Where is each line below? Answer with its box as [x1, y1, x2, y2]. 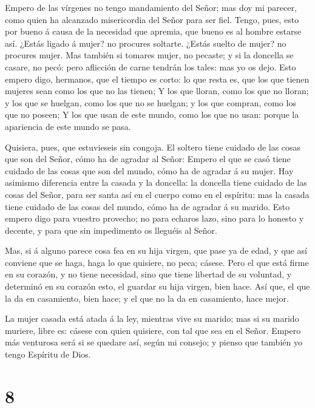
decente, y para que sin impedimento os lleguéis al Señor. [5, 223, 217, 236]
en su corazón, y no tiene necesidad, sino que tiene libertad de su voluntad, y [5, 268, 292, 280]
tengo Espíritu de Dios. [5, 348, 91, 361]
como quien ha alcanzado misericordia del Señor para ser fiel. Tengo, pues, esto [5, 13, 299, 25]
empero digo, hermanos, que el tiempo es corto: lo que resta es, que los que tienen [5, 72, 310, 85]
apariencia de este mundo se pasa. [5, 120, 131, 132]
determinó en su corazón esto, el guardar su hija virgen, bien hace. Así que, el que [5, 280, 310, 293]
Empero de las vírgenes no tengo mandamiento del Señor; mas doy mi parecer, [5, 1, 297, 13]
